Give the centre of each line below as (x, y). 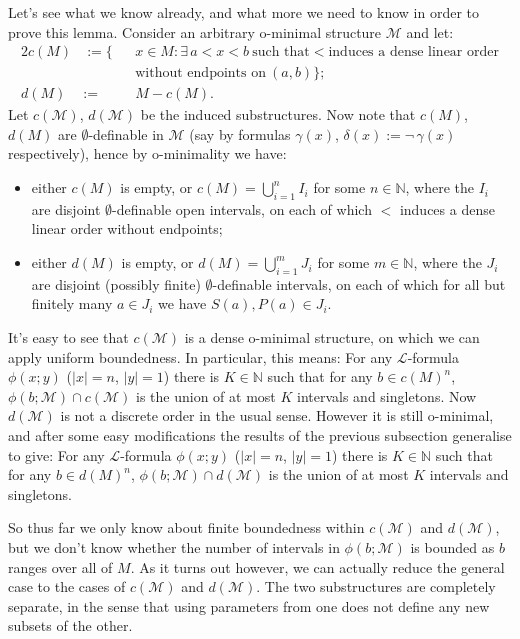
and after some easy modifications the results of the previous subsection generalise (260, 435)
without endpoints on (200, 73)
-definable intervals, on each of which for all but (359, 283)
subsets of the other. (70, 625)
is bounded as (452, 546)
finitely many (72, 303)
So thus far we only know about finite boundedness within (186, 527)
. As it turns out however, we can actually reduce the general (317, 566)
